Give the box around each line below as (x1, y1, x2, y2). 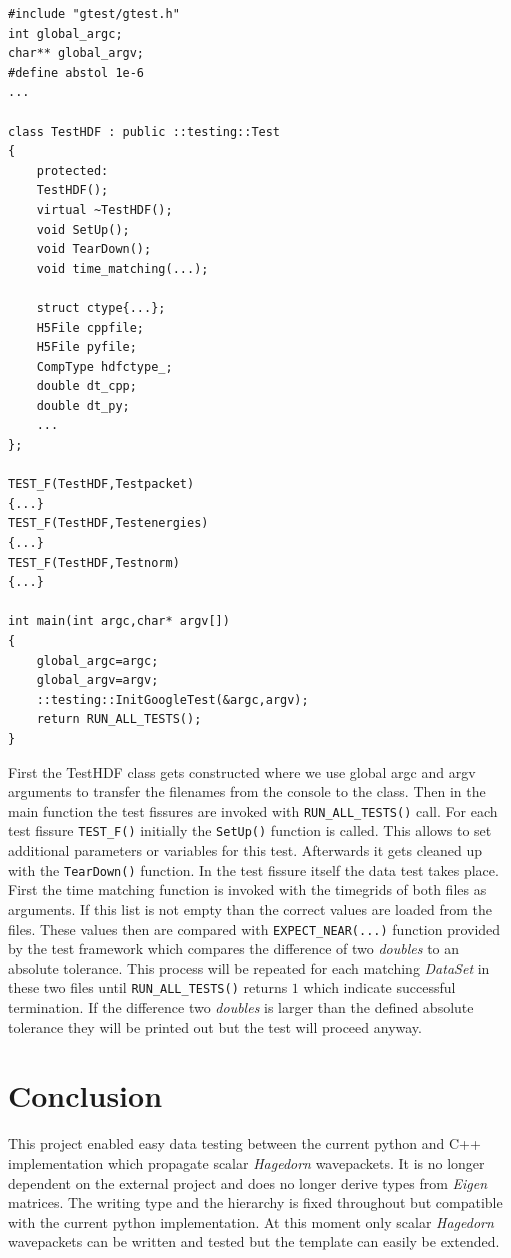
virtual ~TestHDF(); (36, 202, 173, 217)
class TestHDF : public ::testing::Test (8, 124, 281, 139)
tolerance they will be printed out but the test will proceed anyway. (8, 1016, 422, 1037)
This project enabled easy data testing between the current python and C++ (8, 1133, 481, 1154)
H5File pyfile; (36, 340, 137, 355)
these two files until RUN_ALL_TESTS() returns (8, 977, 288, 998)
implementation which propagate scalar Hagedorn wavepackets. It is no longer (8, 1152, 485, 1173)
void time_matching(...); (36, 261, 209, 276)
